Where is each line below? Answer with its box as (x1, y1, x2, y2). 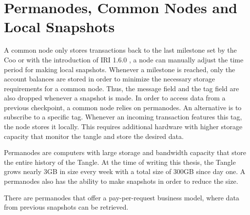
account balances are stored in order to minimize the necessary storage (4, 74, 215, 84)
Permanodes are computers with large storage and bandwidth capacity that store (4, 147, 246, 157)
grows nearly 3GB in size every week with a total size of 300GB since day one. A (4, 166, 246, 176)
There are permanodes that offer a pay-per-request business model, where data (4, 192, 239, 202)
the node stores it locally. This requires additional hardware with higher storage (4, 121, 243, 132)
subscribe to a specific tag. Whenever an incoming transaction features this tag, (4, 112, 242, 122)
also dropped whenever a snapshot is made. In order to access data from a (4, 93, 226, 103)
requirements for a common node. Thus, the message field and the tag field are (4, 83, 239, 93)
